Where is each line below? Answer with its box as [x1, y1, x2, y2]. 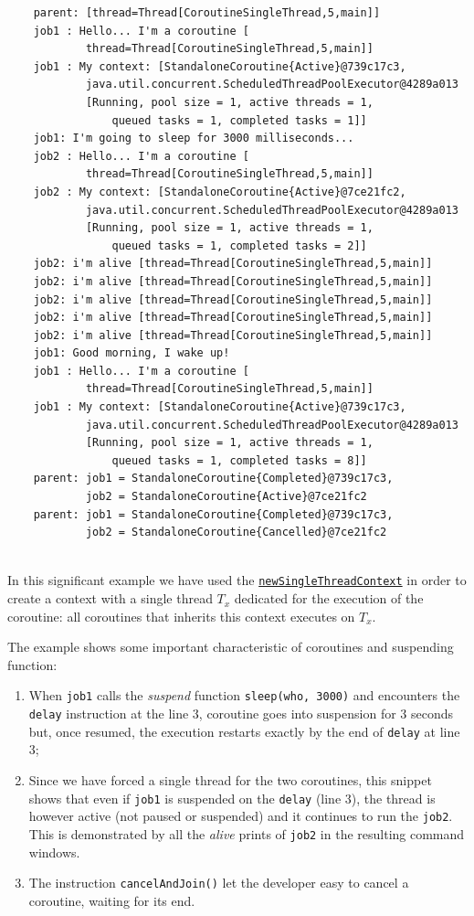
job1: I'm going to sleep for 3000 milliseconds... [33, 132, 354, 145]
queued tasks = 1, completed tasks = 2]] [111, 239, 367, 252]
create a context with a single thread [7, 589, 213, 608]
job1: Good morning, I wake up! [33, 346, 230, 360]
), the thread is [351, 788, 436, 807]
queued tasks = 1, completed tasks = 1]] [111, 113, 367, 127]
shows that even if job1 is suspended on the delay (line [28, 788, 342, 807]
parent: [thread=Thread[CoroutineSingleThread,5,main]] [33, 6, 381, 19]
